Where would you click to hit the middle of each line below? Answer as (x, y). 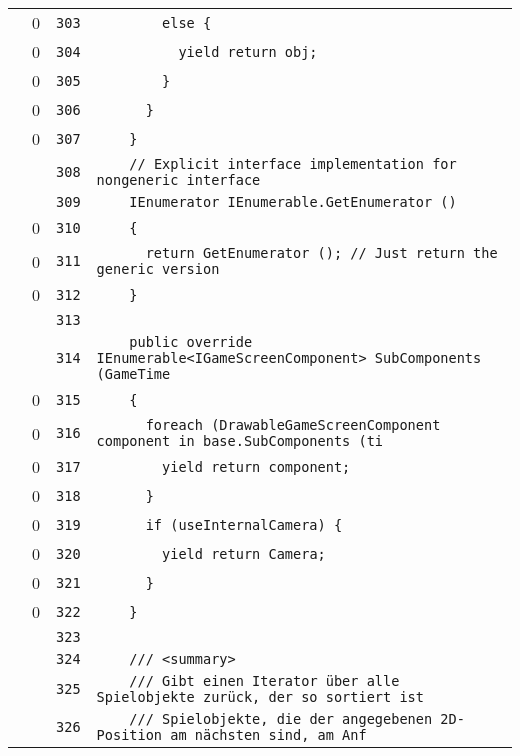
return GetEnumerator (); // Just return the (321, 253)
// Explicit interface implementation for (293, 164)
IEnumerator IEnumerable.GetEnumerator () (293, 202)
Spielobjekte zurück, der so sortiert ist (260, 697)
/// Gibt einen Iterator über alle (264, 681)
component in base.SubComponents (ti (240, 441)
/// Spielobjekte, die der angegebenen (281, 719)
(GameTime (133, 374)
